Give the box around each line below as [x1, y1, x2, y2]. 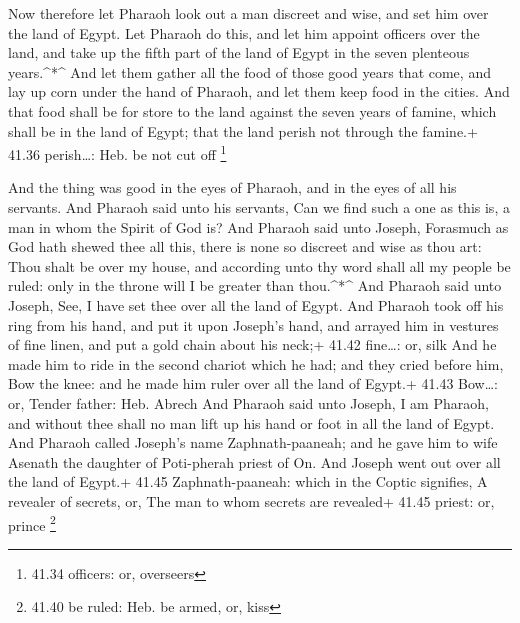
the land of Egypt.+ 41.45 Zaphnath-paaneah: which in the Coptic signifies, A [8, 471, 488, 492]
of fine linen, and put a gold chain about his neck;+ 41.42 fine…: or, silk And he [8, 334, 497, 355]
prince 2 [8, 511, 56, 535]
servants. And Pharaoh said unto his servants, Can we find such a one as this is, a [8, 197, 510, 217]
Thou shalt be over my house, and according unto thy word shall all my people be [8, 255, 511, 276]
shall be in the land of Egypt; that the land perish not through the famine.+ [8, 120, 478, 141]
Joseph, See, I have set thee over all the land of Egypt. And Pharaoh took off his [8, 294, 504, 315]
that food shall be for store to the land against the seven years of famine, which [8, 100, 497, 121]
